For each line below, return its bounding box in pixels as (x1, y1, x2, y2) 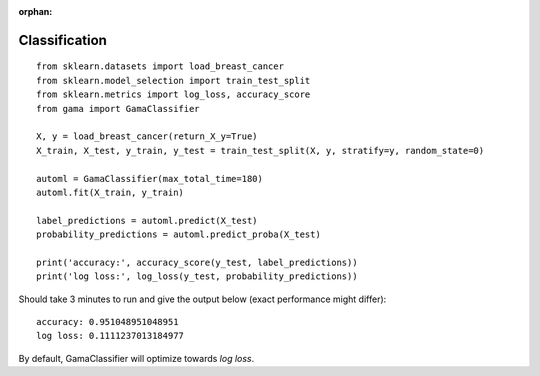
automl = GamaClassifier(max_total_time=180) (36, 173, 264, 184)
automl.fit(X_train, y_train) (36, 186, 185, 198)
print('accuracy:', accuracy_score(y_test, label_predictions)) (36, 256, 359, 268)
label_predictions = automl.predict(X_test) (36, 215, 259, 226)
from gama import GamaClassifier (36, 103, 200, 114)
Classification (18, 31, 107, 49)
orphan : (18, 6, 53, 17)
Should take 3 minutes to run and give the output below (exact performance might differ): (18, 293, 387, 305)
